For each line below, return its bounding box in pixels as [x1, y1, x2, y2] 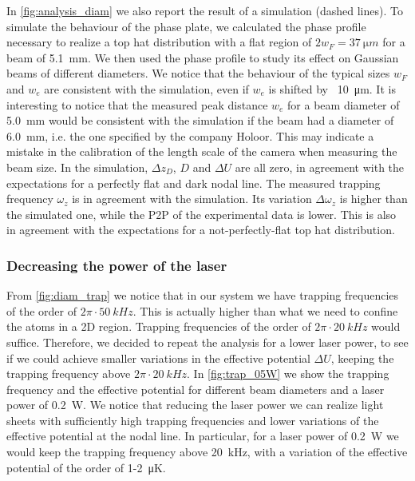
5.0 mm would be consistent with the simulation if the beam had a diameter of [6, 112, 394, 129]
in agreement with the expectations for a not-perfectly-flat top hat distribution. [6, 221, 395, 238]
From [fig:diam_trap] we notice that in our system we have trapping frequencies [6, 287, 399, 304]
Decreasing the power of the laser [6, 255, 227, 275]
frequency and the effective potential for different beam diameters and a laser [6, 380, 385, 397]
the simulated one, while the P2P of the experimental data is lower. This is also [6, 205, 397, 222]
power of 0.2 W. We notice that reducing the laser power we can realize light [6, 396, 384, 413]
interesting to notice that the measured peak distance [6, 96, 268, 113]
